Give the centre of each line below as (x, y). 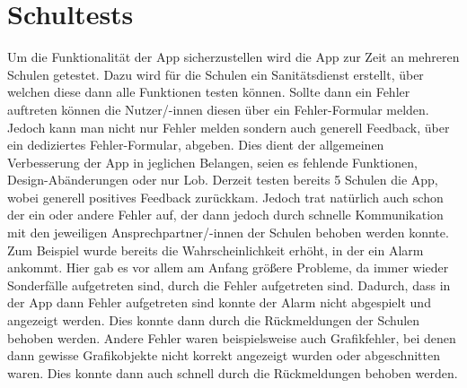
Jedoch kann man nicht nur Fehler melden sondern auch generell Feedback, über (229, 127)
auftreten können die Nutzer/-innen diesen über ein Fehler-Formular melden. (218, 109)
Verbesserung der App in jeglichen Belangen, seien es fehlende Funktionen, (213, 162)
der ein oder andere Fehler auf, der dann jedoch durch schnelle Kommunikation (225, 215)
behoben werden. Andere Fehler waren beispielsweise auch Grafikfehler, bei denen (232, 337)
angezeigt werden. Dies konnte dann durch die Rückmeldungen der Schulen (214, 320)
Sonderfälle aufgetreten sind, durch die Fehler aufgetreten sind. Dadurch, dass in (229, 285)
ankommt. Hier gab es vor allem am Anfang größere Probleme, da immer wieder (228, 267)
